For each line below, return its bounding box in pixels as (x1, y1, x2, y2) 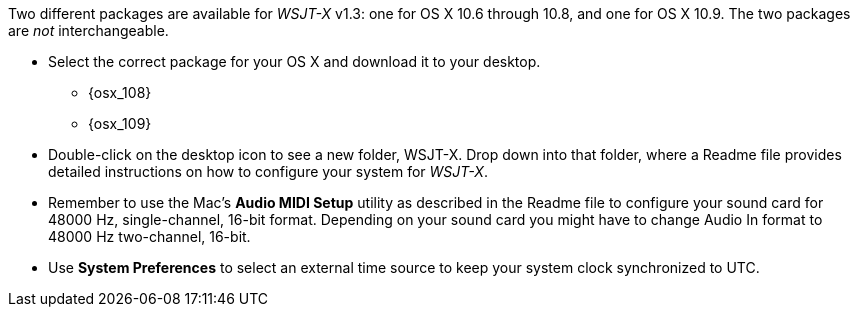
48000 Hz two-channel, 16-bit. (48, 228, 251, 245)
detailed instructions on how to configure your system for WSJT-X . (48, 163, 488, 180)
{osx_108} (88, 84, 152, 101)
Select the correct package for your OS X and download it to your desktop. (48, 53, 541, 70)
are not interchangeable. (8, 22, 169, 39)
